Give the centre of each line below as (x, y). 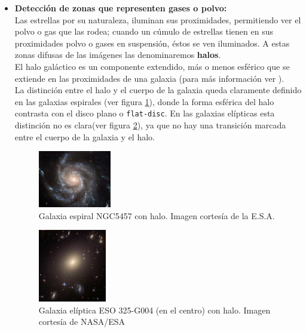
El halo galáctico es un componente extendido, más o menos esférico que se (152, 66)
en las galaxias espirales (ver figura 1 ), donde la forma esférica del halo (144, 101)
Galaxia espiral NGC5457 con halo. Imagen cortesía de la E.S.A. (157, 215)
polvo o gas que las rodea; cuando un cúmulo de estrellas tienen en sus (144, 31)
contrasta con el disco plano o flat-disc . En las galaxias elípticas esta (145, 113)
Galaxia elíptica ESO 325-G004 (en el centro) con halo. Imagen (154, 310)
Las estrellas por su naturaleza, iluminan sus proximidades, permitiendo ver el (158, 19)
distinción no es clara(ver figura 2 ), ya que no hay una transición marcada (150, 125)
